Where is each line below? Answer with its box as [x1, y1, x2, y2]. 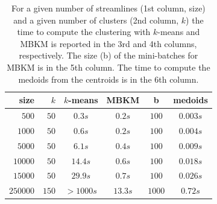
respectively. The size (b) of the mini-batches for [19, 49, 198, 62]
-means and [157, 25, 200, 38]
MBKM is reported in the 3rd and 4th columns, [20, 37, 197, 49]
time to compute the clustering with [17, 25, 151, 38]
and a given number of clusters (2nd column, [13, 13, 179, 26]
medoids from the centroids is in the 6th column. [18, 72, 199, 85]
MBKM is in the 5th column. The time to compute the [7, 60, 210, 73]
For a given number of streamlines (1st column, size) [11, 2, 206, 14]
